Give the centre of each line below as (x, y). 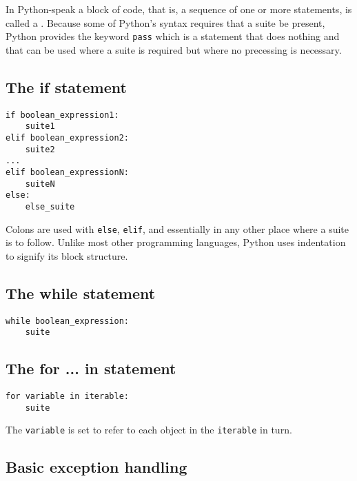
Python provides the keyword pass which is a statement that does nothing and (173, 36)
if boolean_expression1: (62, 115)
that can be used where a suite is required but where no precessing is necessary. (174, 49)
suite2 (40, 149)
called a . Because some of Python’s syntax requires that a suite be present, (165, 22)
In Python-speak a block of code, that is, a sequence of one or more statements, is (179, 9)
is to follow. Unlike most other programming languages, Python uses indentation (176, 242)
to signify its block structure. (67, 255)
